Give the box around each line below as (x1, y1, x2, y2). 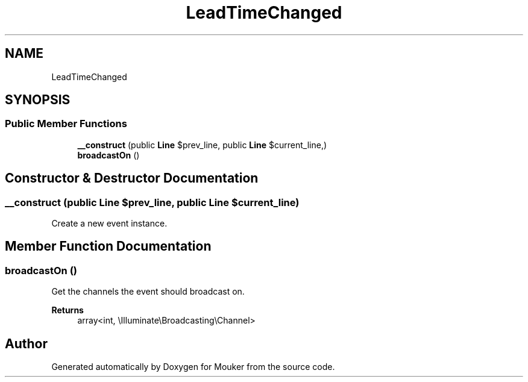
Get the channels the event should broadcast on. (51, 286, 245, 297)
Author (5, 336, 48, 351)
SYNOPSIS (5, 92, 71, 108)
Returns (51, 305, 84, 316)
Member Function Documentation (5, 239, 212, 254)
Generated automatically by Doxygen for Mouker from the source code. (51, 362, 335, 372)
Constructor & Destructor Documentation (5, 171, 259, 186)
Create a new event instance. (51, 218, 168, 229)
